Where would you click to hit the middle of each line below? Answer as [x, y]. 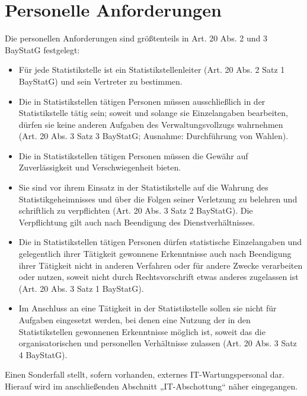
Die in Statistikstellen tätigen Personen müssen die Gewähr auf [133, 155]
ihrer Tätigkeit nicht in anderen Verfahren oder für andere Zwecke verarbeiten [161, 265]
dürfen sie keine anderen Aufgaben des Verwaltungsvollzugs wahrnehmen [151, 124]
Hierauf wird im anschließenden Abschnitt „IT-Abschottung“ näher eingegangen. [151, 386]
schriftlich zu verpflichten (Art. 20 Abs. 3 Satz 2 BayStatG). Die [136, 210]
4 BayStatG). [43, 354]
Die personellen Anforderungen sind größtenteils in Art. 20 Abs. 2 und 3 [136, 38]
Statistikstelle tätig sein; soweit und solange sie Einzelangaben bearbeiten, [153, 113]
